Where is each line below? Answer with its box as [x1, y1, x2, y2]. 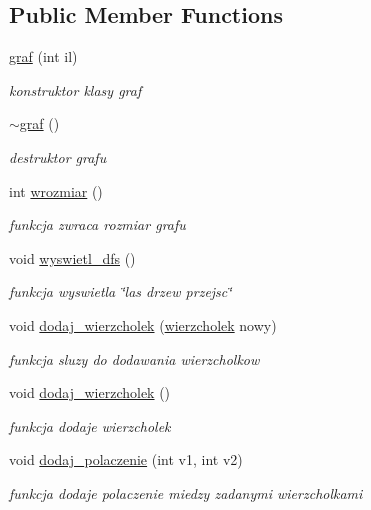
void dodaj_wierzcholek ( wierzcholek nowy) [9, 314, 277, 335]
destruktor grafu [9, 146, 107, 167]
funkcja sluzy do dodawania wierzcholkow [9, 348, 260, 369]
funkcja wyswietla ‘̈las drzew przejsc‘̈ [9, 281, 232, 302]
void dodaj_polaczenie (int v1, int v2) [9, 449, 243, 470]
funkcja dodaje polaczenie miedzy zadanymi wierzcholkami [9, 482, 363, 503]
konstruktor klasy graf [9, 79, 142, 100]
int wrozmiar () [9, 180, 103, 201]
